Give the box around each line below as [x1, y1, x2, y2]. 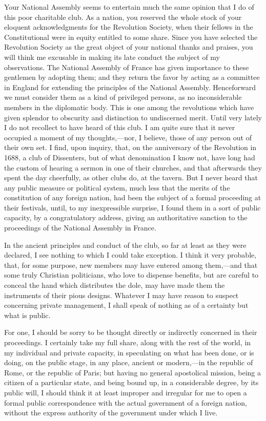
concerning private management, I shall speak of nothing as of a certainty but [4, 300, 249, 310]
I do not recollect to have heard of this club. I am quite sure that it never [4, 122, 235, 133]
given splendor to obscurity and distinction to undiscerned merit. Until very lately [4, 112, 262, 122]
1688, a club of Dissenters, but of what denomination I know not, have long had [4, 152, 255, 162]
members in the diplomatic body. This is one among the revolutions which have [4, 101, 254, 112]
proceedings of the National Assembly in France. [4, 222, 156, 233]
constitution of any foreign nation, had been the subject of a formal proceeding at [4, 192, 261, 203]
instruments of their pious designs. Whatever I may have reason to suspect [4, 289, 239, 300]
